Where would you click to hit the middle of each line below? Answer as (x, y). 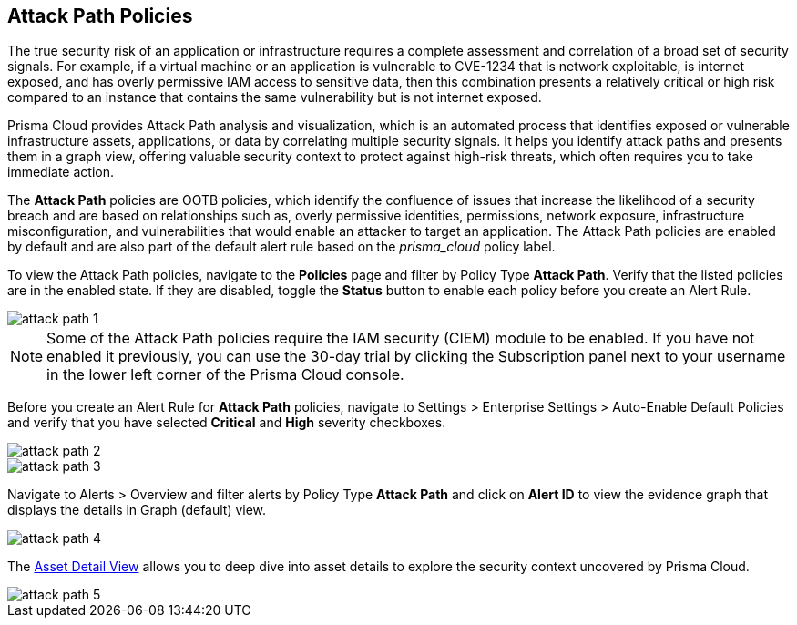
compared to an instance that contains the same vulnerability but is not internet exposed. (275, 97)
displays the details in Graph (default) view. (137, 510)
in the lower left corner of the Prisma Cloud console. (225, 375)
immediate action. (61, 172)
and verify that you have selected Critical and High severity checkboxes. (227, 423)
